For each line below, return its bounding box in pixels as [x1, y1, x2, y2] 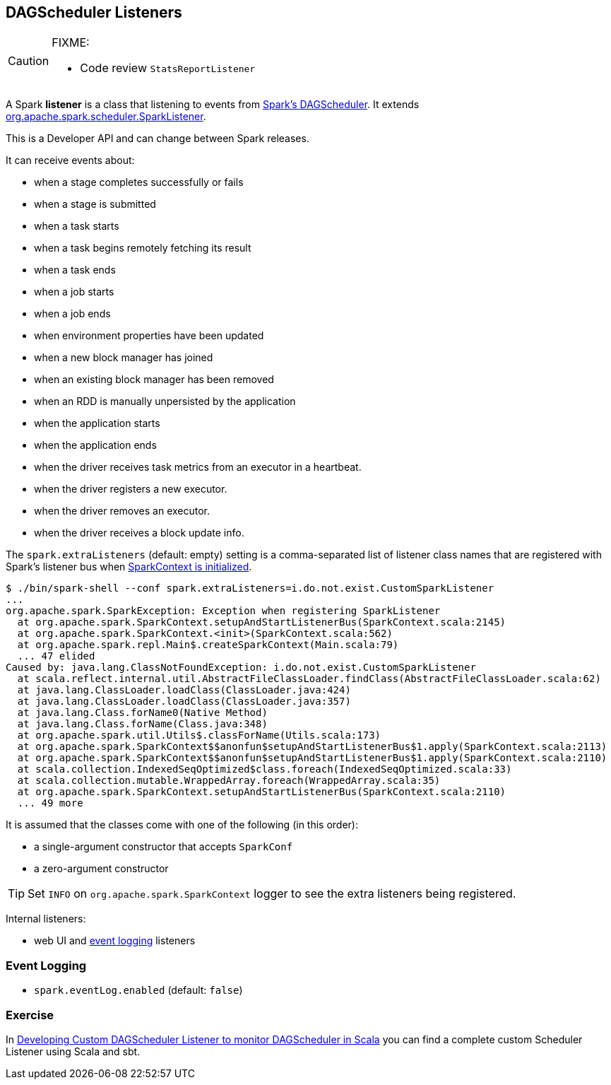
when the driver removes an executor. [34, 505, 210, 517]
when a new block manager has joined [34, 351, 213, 364]
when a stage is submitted [34, 198, 156, 211]
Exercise [6, 1007, 54, 1022]
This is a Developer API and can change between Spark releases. [6, 132, 309, 145]
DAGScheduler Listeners [6, 4, 182, 21]
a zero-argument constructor [34, 862, 169, 875]
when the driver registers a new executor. [34, 483, 227, 495]
